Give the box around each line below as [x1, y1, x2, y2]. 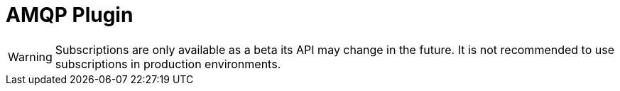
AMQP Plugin [6, 3, 134, 27]
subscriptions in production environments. [55, 56, 281, 71]
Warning [8, 49, 53, 64]
